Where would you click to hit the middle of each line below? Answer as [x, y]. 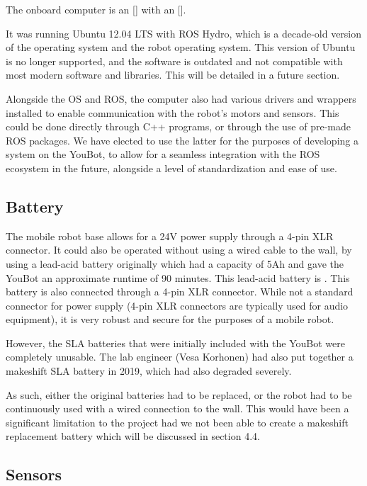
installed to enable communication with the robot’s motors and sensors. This [173, 112]
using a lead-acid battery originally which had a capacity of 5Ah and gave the [175, 263]
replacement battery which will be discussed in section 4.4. [133, 436]
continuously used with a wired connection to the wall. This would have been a [177, 408]
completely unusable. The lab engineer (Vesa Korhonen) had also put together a [180, 357]
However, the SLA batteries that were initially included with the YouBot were [175, 343]
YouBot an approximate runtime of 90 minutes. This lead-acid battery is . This [178, 277]
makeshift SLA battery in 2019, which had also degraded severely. [149, 371]
